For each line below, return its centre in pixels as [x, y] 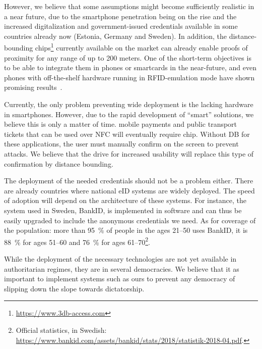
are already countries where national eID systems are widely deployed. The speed [129, 190]
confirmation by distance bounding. [59, 163]
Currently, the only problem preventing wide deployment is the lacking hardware [129, 104]
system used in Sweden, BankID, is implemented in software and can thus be [123, 210]
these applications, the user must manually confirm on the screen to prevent [121, 144]
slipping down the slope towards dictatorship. [74, 288]
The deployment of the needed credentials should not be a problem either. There [129, 181]
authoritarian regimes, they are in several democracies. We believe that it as [122, 268]
